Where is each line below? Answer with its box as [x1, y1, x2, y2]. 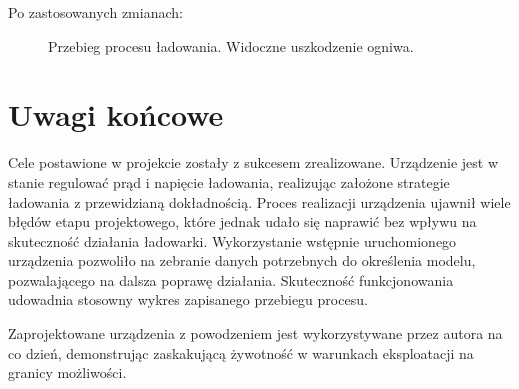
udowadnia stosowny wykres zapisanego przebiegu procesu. [8, 289, 368, 310]
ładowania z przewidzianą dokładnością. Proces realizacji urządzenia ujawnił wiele [8, 191, 511, 212]
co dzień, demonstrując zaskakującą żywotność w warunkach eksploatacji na [8, 342, 474, 363]
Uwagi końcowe [8, 94, 224, 135]
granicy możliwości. [8, 362, 127, 383]
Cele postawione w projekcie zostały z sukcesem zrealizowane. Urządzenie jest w [8, 152, 499, 173]
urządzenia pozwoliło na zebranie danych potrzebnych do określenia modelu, [8, 250, 476, 271]
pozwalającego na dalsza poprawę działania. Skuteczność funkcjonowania [8, 269, 454, 290]
